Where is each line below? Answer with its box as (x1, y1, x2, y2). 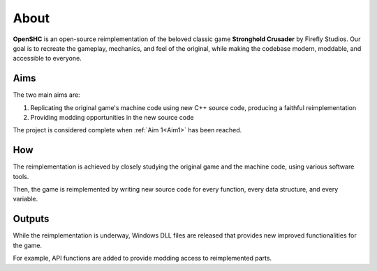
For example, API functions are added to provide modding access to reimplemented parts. (13, 254, 272, 263)
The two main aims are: (13, 91, 80, 99)
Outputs (13, 213, 50, 225)
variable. (13, 195, 38, 203)
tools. (13, 172, 29, 180)
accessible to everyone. (13, 54, 82, 63)
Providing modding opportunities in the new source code (30, 114, 194, 122)
